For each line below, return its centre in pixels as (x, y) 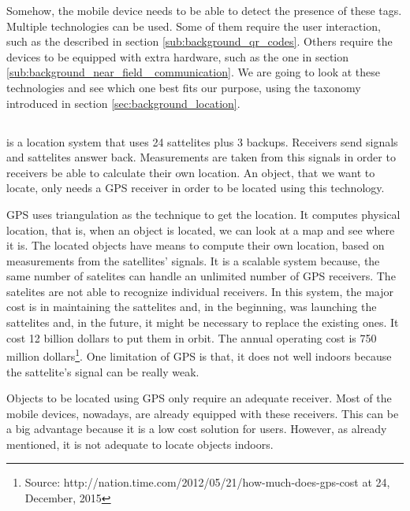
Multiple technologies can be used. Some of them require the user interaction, (194, 26)
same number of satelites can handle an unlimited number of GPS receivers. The (201, 276)
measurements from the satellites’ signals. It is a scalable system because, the (193, 260)
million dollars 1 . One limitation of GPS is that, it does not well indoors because (199, 355)
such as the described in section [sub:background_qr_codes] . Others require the (199, 41)
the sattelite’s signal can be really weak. (103, 371)
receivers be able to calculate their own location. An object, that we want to (191, 172)
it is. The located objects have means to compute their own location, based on (196, 245)
